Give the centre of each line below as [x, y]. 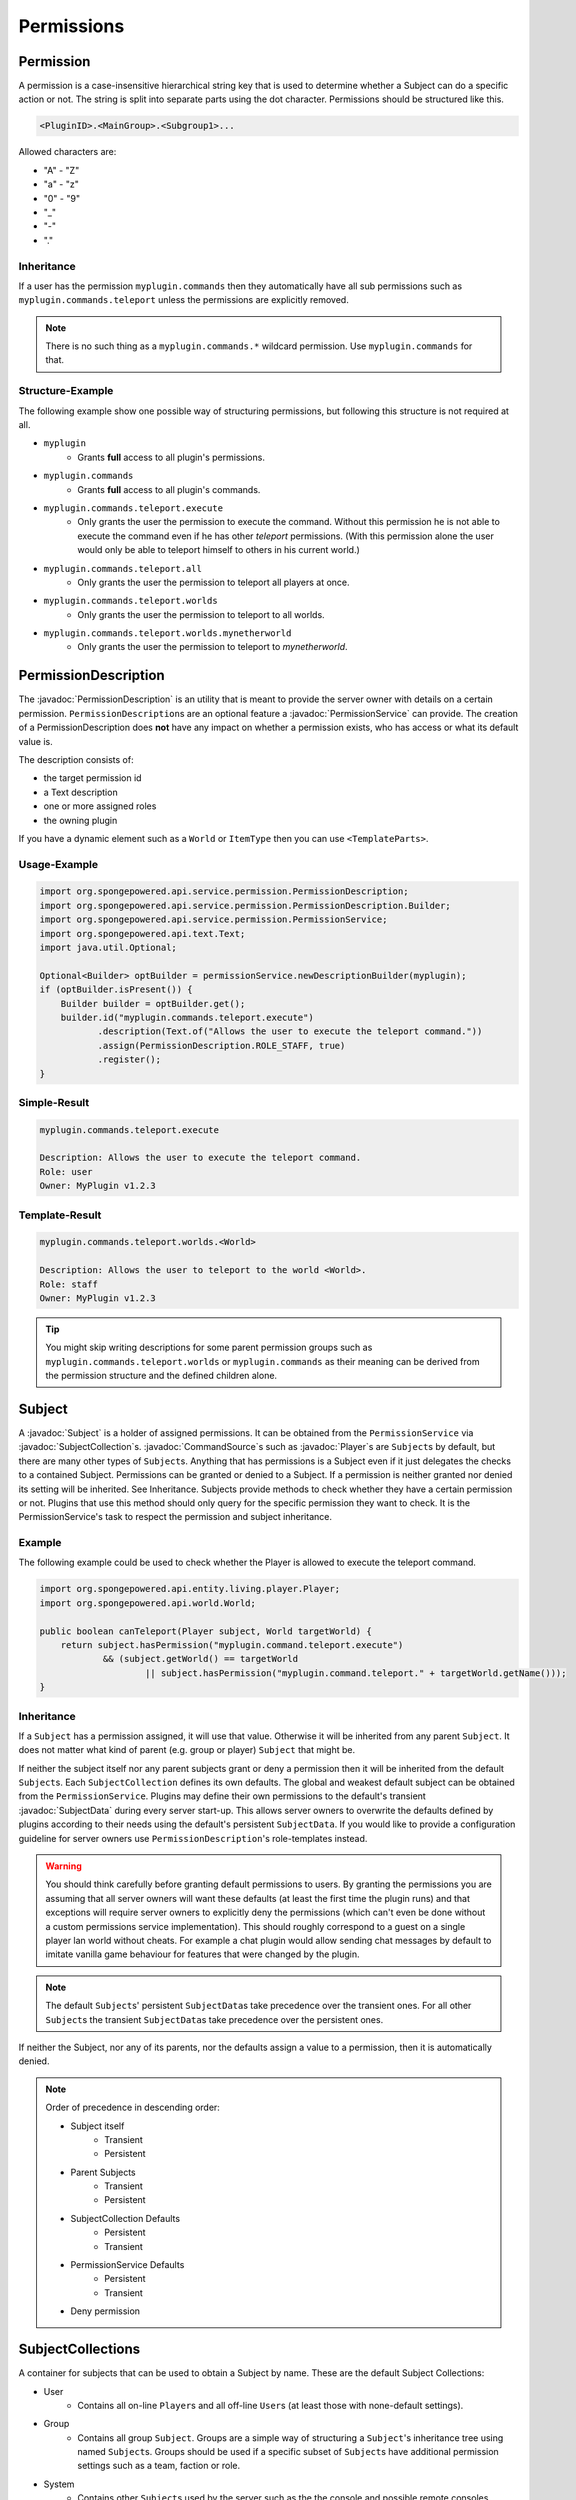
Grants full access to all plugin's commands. [169, 489]
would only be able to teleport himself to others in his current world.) [218, 550]
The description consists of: [76, 759]
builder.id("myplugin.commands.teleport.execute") [187, 1017]
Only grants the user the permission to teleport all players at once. [213, 582]
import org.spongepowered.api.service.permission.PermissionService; [213, 919]
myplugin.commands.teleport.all [122, 568]
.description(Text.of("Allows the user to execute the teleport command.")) [290, 1031]
